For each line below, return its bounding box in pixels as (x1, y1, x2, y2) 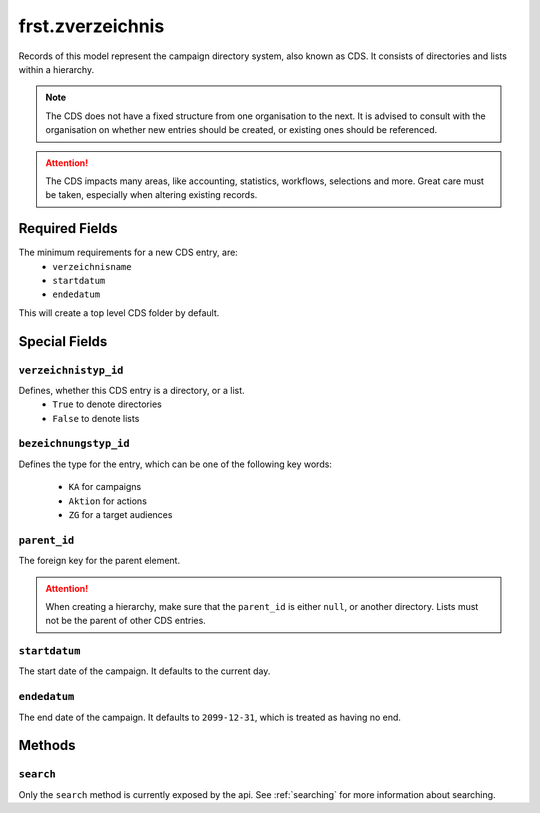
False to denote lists (52, 412, 140, 424)
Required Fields (18, 220, 119, 237)
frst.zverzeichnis (18, 15, 165, 37)
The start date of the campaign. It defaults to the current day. (18, 665, 271, 677)
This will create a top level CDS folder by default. (18, 306, 220, 319)
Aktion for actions (68, 495, 147, 507)
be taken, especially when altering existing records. (45, 189, 258, 201)
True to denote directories (52, 398, 162, 410)
